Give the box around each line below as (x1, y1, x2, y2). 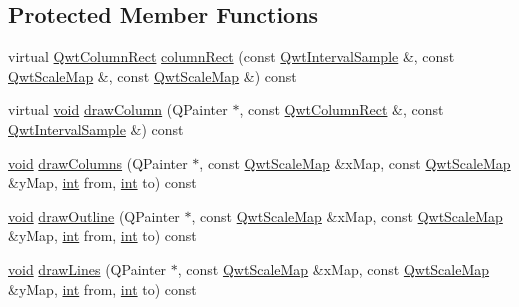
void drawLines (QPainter (8, 258, 167, 279)
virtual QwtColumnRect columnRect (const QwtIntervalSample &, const (8, 46, 455, 67)
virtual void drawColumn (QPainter (8, 99, 228, 120)
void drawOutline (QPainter (8, 205, 180, 226)
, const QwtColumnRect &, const (239, 99, 444, 120)
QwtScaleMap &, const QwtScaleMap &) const (8, 65, 297, 86)
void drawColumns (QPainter (8, 152, 188, 173)
